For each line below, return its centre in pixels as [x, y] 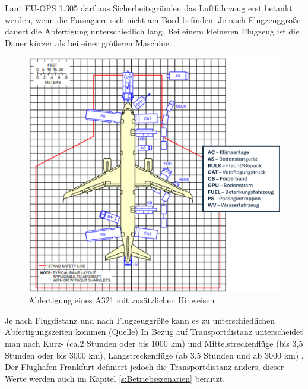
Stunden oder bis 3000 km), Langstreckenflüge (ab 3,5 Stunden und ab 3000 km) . [154, 355]
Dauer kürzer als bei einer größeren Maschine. [88, 43]
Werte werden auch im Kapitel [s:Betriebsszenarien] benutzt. [115, 378]
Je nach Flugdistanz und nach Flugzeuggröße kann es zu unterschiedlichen [140, 320]
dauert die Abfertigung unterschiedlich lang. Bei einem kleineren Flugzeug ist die [152, 31]
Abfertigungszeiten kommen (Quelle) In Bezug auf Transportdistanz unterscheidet [154, 332]
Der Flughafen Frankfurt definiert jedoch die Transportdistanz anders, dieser [145, 367]
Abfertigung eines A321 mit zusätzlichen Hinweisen [122, 300]
